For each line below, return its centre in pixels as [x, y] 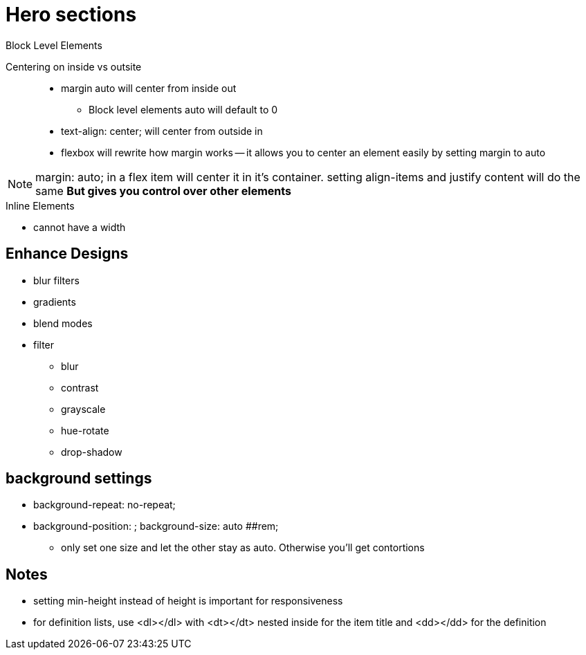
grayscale [83, 409]
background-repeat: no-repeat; [104, 505]
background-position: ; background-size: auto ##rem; [156, 526]
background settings [79, 479]
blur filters [56, 280]
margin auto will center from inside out [149, 88]
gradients [55, 302]
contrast [80, 387]
